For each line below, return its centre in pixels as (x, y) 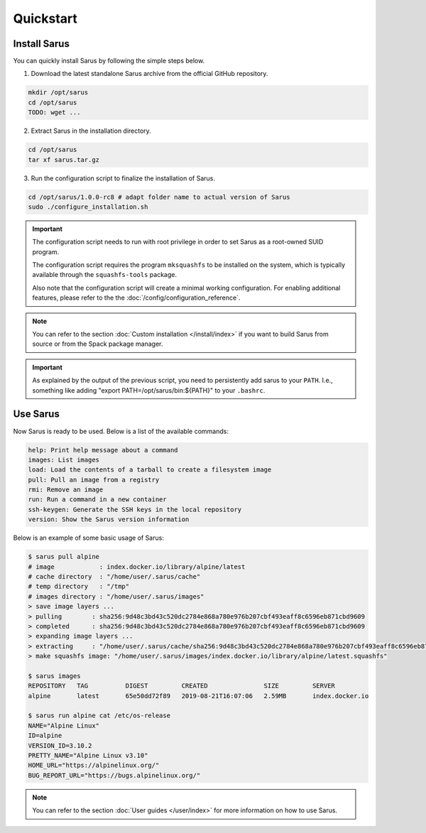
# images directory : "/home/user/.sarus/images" (116, 596)
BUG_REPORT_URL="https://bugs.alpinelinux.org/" (114, 775)
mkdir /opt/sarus (58, 93)
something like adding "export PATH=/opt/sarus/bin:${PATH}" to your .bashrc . (149, 390)
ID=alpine (45, 736)
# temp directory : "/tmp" (79, 587)
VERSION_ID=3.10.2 (60, 745)
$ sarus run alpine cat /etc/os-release (99, 716)
